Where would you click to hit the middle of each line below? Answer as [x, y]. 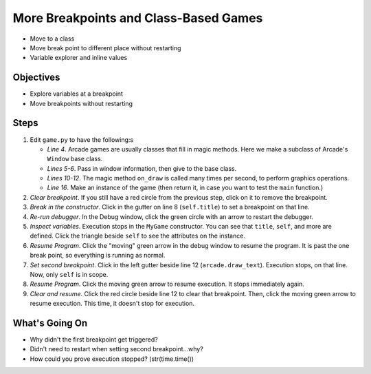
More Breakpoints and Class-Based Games [138, 18]
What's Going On [50, 323]
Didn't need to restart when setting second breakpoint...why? [117, 349]
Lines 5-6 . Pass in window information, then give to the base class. [142, 168]
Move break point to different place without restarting [105, 48]
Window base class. [75, 159]
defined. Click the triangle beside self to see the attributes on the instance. [137, 236]
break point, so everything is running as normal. [98, 256]
